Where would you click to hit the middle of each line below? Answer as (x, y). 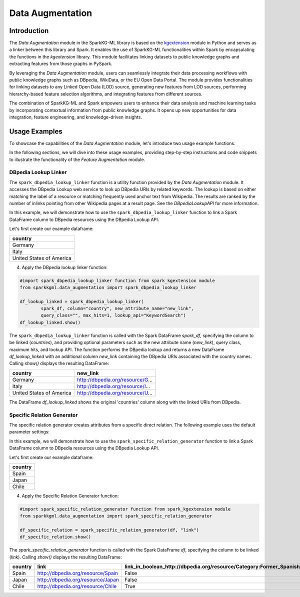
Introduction (29, 31)
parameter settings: (29, 432)
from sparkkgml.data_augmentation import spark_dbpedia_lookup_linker (108, 287)
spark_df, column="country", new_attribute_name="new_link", (117, 308)
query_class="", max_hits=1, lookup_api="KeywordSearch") (113, 315)
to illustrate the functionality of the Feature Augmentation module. (77, 159)
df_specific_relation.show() (55, 537)
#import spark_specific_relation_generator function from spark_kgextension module (125, 509)
